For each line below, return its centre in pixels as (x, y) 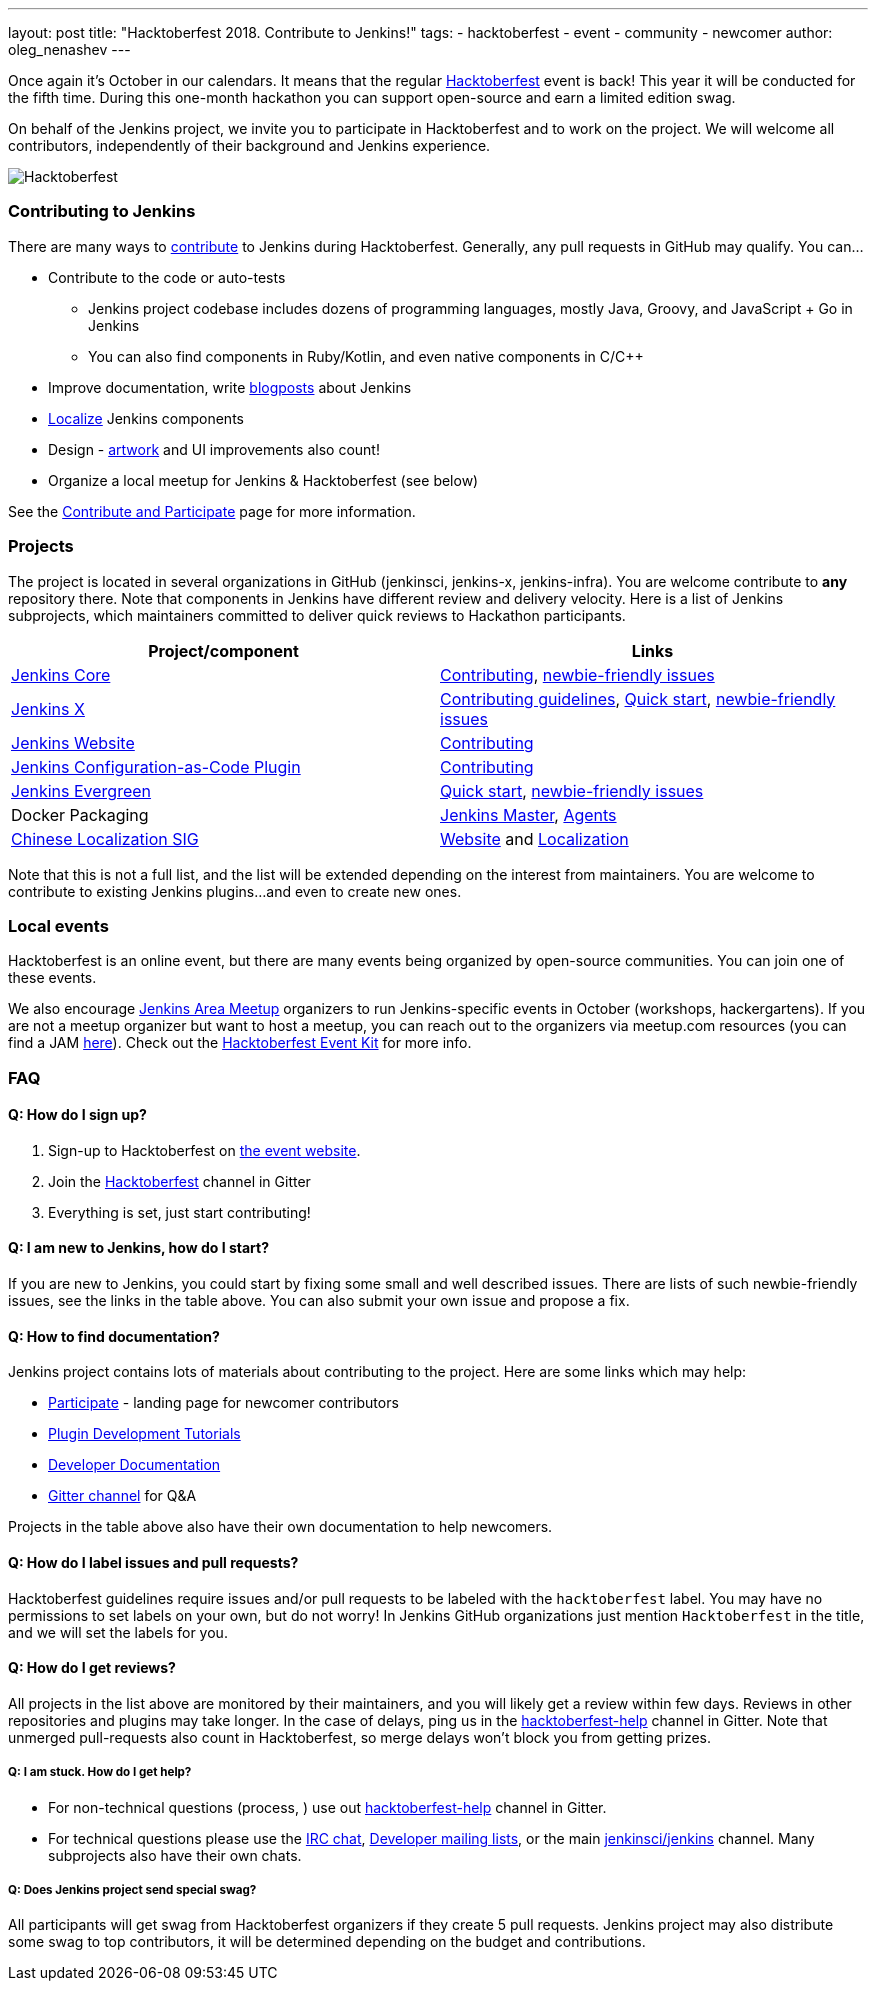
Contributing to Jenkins (102, 211)
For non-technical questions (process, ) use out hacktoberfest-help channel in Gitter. (327, 1807)
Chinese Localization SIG (105, 838)
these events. (52, 978)
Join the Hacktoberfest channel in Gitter (179, 1181)
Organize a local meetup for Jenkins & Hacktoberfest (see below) (263, 480)
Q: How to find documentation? (114, 1336)
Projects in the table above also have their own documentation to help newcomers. (280, 1527)
